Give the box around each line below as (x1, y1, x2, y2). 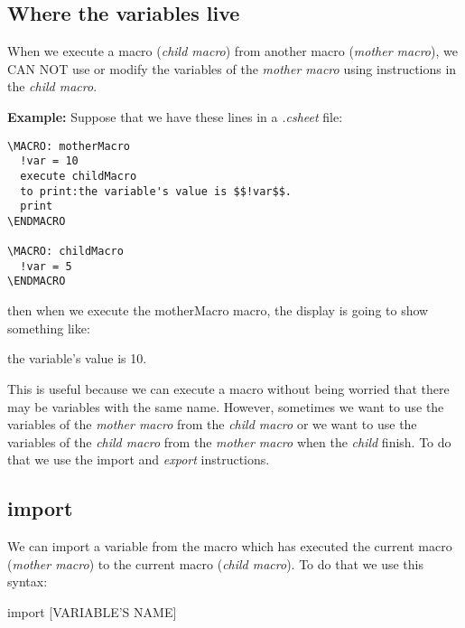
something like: (7, 318, 90, 337)
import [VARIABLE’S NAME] (7, 602, 177, 621)
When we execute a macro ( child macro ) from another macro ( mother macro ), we (7, 42, 458, 61)
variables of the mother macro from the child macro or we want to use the (7, 415, 417, 434)
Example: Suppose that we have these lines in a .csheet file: (7, 107, 343, 126)
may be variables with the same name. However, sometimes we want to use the (7, 397, 444, 416)
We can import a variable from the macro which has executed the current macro (7, 537, 452, 556)
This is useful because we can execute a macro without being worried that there (7, 379, 450, 398)
